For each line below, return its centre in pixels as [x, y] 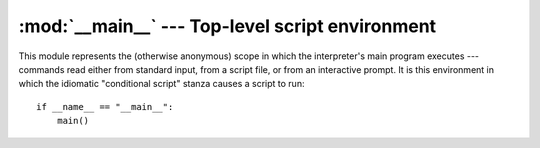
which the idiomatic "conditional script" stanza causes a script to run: [161, 84]
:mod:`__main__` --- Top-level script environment [227, 26]
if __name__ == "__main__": [105, 106]
